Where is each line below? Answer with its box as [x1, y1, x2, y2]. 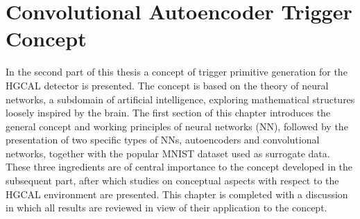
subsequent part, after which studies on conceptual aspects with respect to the [6, 173, 339, 188]
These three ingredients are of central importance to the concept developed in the [6, 159, 353, 174]
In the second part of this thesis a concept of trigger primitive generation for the [6, 64, 348, 79]
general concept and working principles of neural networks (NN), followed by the [6, 119, 348, 133]
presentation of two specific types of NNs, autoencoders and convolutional [6, 132, 320, 147]
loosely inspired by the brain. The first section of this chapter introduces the [6, 105, 331, 120]
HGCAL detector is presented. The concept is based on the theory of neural [6, 78, 329, 92]
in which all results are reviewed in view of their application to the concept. [6, 200, 327, 215]
